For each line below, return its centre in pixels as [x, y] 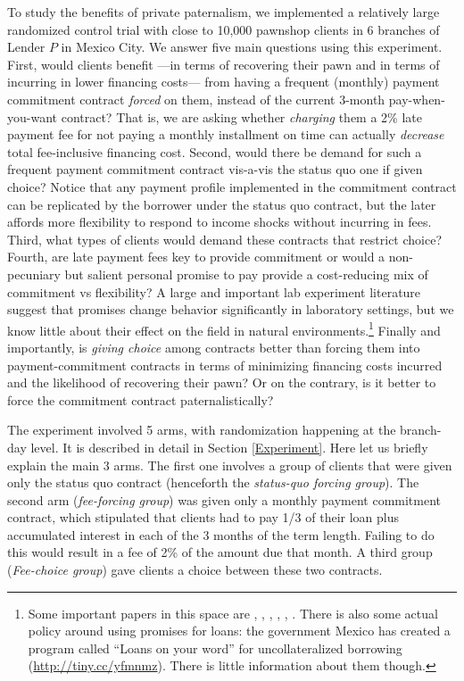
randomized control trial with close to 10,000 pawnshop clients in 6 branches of [224, 29]
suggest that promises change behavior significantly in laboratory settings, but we [231, 309]
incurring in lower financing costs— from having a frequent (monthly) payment [224, 82]
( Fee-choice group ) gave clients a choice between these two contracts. [195, 570]
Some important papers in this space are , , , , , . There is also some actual [233, 613]
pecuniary [34, 274]
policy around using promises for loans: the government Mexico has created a [239, 631]
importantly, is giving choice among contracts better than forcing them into [214, 347]
